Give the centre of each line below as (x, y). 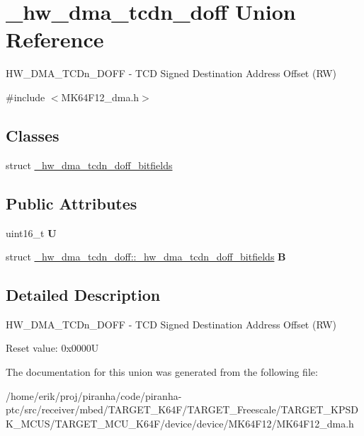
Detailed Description (83, 295)
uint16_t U (31, 233)
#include (25, 97)
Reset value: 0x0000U (52, 348)
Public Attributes (72, 203)
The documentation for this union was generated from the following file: (162, 372)
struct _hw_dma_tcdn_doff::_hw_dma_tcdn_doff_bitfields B (146, 257)
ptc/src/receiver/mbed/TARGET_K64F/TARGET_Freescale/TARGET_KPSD (182, 409)
